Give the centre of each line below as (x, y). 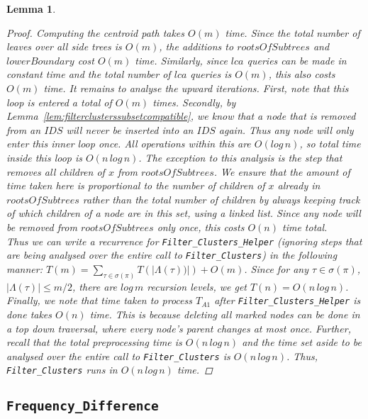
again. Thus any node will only (286, 129)
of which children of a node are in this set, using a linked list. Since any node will (184, 213)
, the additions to (196, 46)
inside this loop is (45, 157)
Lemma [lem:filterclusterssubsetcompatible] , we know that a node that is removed (181, 116)
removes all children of (56, 171)
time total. (305, 227)
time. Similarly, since (181, 60)
